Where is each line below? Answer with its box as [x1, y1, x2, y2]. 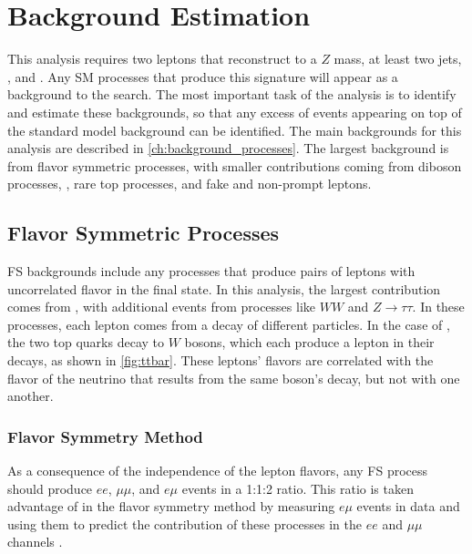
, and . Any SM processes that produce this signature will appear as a [7, 67, 398, 86]
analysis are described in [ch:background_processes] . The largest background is [7, 138, 449, 158]
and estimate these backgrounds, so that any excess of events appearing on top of [7, 102, 462, 121]
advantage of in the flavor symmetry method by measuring [7, 497, 335, 516]
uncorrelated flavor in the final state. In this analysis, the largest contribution [7, 279, 441, 298]
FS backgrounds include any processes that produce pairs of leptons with [7, 262, 416, 281]
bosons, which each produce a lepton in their [184, 333, 435, 352]
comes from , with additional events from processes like [7, 297, 316, 316]
